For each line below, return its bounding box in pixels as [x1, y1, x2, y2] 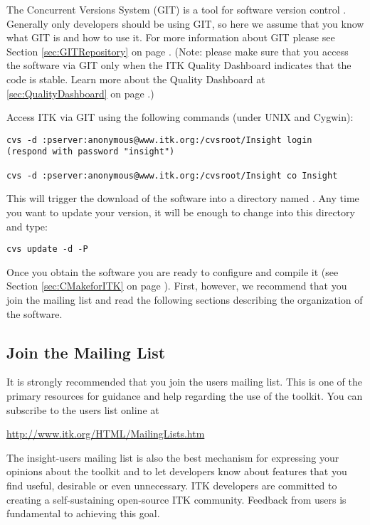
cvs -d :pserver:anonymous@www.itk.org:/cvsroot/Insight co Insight [6, 170, 338, 181]
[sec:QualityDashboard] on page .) [6, 85, 154, 100]
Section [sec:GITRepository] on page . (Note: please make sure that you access [6, 43, 349, 58]
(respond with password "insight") [6, 147, 175, 157]
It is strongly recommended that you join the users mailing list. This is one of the [6, 374, 362, 389]
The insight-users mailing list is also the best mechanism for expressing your [6, 450, 339, 465]
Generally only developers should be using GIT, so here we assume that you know [6, 16, 364, 31]
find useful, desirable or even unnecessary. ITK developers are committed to [6, 477, 337, 492]
